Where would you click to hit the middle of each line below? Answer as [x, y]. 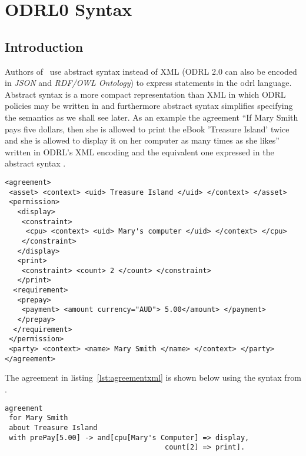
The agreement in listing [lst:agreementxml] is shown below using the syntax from [153, 377]
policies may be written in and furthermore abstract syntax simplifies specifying [149, 106]
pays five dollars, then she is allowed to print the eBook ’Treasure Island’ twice [147, 129]
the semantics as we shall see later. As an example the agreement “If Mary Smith [152, 117]
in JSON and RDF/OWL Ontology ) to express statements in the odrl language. [148, 83]
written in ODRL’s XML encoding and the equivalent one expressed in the [139, 152]
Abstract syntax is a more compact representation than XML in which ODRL [145, 94]
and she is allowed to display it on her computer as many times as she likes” [142, 140]
